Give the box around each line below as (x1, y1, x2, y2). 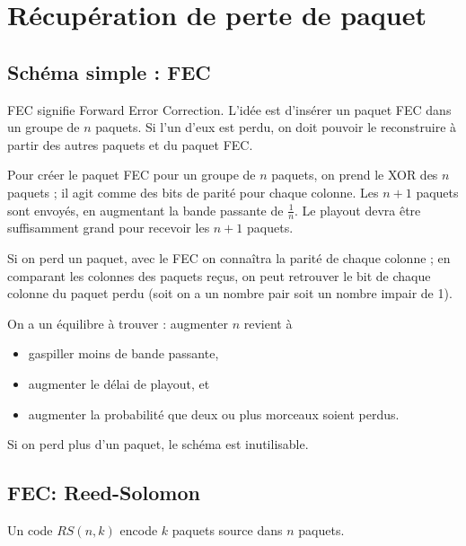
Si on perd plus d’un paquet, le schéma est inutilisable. (7, 435, 309, 454)
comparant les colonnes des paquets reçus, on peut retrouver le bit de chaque (7, 266, 431, 285)
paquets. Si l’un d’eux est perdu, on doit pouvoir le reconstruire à (95, 118, 457, 136)
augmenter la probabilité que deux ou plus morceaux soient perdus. (28, 404, 400, 423)
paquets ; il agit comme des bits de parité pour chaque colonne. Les (7, 182, 379, 201)
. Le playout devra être (295, 200, 421, 219)
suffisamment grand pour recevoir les (7, 218, 210, 237)
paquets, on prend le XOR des (271, 165, 438, 184)
